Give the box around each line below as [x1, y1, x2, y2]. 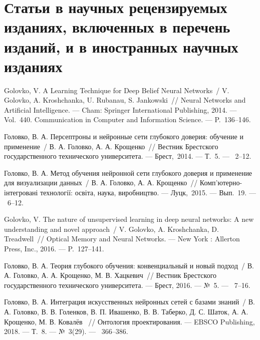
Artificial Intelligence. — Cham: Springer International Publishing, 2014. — [4, 104, 237, 115]
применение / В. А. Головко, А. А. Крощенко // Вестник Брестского [4, 141, 218, 151]
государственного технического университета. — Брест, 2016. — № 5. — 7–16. [4, 279, 250, 290]
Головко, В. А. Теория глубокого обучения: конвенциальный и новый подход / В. [4, 260, 254, 270]
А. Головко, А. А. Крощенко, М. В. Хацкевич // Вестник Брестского [4, 270, 217, 280]
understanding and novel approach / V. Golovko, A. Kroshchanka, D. [4, 223, 219, 234]
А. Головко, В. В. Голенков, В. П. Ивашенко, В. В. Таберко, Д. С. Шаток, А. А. [4, 306, 248, 316]
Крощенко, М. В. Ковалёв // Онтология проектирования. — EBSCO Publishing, [4, 316, 255, 326]
